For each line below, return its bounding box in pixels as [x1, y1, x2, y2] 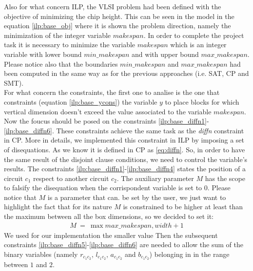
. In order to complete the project [143, 30, 244, 40]
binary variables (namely [4, 249, 78, 259]
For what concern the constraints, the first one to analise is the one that [4, 87, 220, 97]
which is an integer [170, 39, 227, 50]
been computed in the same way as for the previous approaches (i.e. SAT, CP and [4, 68, 249, 78]
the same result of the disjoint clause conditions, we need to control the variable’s [4, 154, 248, 164]
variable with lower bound [4, 49, 82, 59]
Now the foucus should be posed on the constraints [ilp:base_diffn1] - [4, 116, 209, 126]
